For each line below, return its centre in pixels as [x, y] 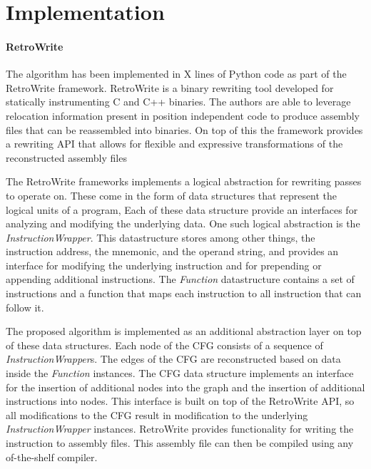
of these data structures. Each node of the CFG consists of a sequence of [164, 345]
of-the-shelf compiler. [52, 457]
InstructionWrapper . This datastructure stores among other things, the [161, 237]
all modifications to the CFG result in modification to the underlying [157, 414]
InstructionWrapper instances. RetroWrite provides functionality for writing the [180, 429]
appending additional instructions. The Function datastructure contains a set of [180, 279]
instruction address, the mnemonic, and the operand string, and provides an [172, 251]
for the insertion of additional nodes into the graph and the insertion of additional [185, 387]
